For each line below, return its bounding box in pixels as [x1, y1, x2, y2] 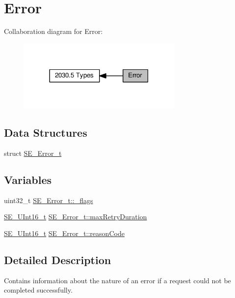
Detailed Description [4, 252, 111, 267]
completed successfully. [4, 285, 73, 295]
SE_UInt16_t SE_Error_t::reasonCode [4, 228, 125, 238]
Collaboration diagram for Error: [4, 26, 103, 36]
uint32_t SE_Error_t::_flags [4, 195, 93, 205]
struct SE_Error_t [4, 148, 62, 158]
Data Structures [4, 125, 87, 140]
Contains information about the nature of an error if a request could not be [4, 275, 231, 285]
